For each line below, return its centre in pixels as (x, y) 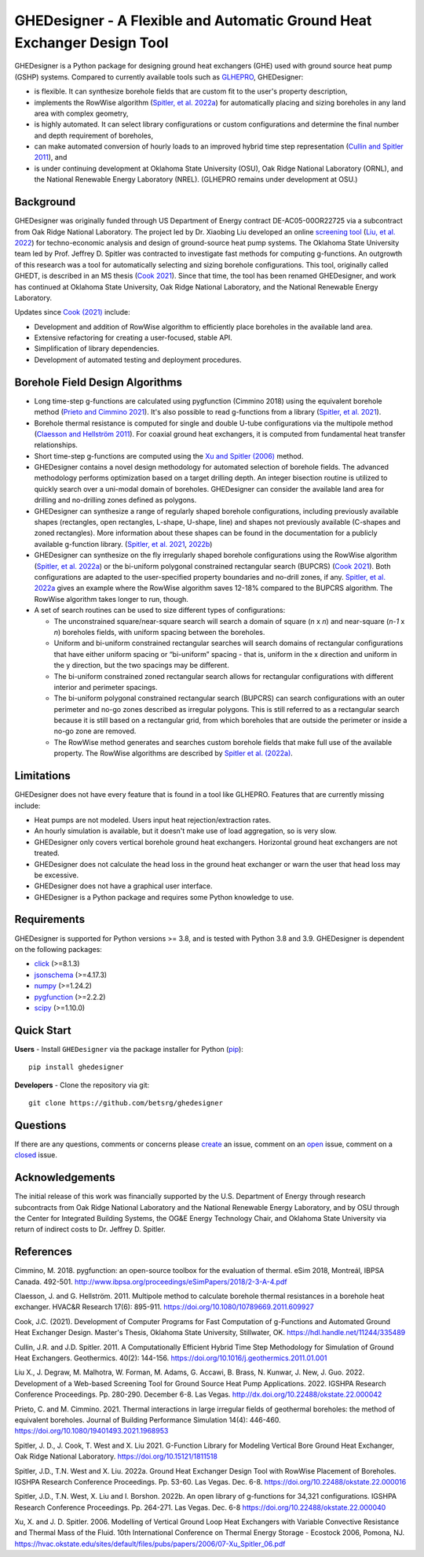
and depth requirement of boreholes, (93, 135)
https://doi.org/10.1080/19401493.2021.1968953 (91, 1431)
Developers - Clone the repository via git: (82, 1085)
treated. (47, 853)
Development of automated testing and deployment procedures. (138, 360)
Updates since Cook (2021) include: (73, 312)
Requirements (50, 919)
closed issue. (36, 1155)
